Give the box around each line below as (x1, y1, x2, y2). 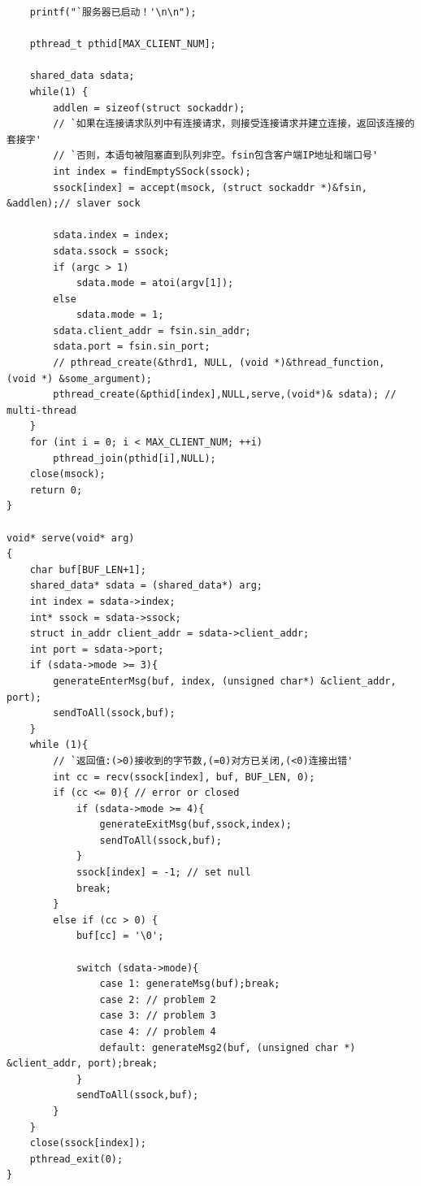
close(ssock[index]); (29, 1137, 146, 1149)
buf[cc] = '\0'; (76, 930, 164, 942)
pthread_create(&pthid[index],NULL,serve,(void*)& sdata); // (53, 389, 397, 401)
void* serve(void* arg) (7, 532, 135, 544)
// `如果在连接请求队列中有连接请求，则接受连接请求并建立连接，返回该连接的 (53, 118, 415, 130)
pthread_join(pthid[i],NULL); (53, 452, 216, 464)
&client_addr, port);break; (7, 1058, 158, 1070)
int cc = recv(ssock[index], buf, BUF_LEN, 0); (53, 771, 315, 783)
